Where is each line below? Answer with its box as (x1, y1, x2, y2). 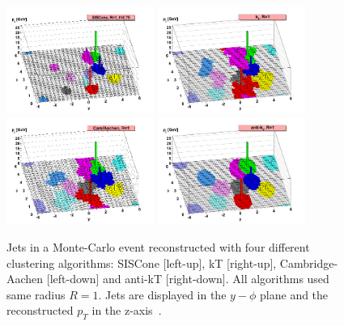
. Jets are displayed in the (98, 286, 227, 303)
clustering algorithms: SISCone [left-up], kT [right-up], (6, 254, 277, 271)
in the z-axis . (91, 302, 162, 319)
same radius (6, 286, 66, 303)
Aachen (6, 270, 44, 287)
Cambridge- (279, 254, 338, 271)
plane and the (260, 286, 329, 303)
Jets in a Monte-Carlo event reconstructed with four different (6, 239, 310, 256)
